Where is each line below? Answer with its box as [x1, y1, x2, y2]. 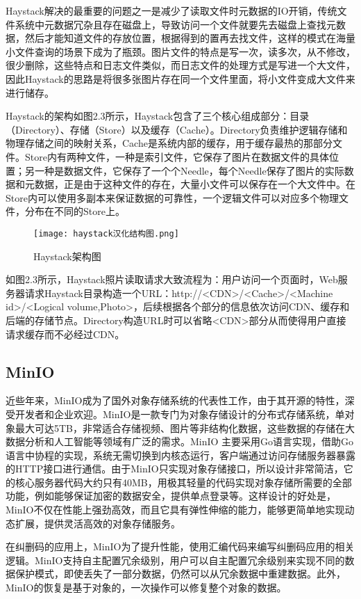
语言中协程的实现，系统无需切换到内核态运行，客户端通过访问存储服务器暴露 [6, 447, 355, 462]
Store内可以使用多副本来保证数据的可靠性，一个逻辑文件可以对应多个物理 [6, 190, 339, 205]
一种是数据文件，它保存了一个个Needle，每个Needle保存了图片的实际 [34, 163, 344, 177]
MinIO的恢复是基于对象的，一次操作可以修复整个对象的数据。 [6, 580, 287, 595]
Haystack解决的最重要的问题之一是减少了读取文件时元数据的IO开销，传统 [6, 3, 337, 17]
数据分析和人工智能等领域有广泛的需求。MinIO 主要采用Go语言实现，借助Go [6, 434, 354, 449]
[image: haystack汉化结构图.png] [33, 228, 179, 239]
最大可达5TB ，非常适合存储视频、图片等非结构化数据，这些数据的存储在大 [15, 420, 355, 435]
